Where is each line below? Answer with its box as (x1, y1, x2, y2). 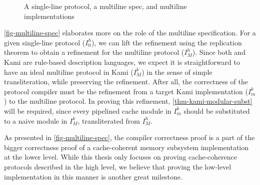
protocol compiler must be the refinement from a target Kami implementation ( (4, 86, 248, 96)
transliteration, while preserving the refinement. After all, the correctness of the (4, 76, 248, 87)
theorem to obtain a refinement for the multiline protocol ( (4, 47, 184, 57)
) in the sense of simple (141, 66, 212, 77)
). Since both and (192, 47, 245, 57)
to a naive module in (4, 115, 67, 126)
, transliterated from (77, 115, 140, 126)
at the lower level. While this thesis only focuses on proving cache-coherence (4, 152, 237, 162)
